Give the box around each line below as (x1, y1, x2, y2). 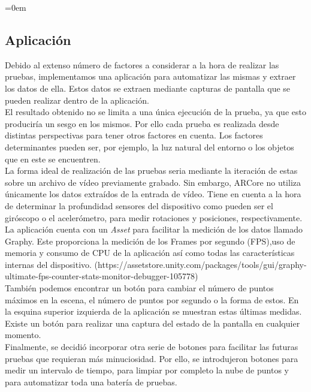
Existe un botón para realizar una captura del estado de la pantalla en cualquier (5, 316, 300, 329)
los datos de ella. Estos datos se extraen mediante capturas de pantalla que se (5, 82, 291, 94)
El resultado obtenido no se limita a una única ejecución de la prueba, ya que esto (5, 105, 306, 118)
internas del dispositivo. (5, 258, 92, 270)
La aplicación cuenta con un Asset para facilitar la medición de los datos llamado (5, 223, 303, 236)
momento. (5, 328, 41, 341)
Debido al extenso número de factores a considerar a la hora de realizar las (5, 58, 279, 71)
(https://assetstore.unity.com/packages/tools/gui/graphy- (94, 258, 307, 270)
